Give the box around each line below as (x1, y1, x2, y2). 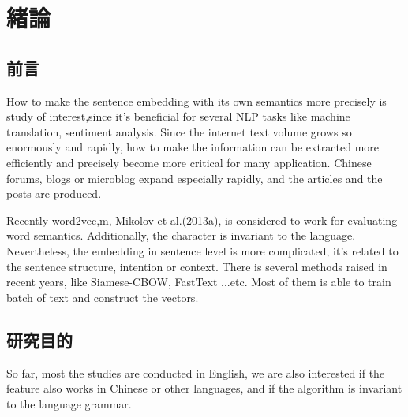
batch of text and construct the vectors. (6, 289, 199, 305)
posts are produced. (6, 185, 102, 202)
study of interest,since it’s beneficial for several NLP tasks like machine (6, 108, 350, 125)
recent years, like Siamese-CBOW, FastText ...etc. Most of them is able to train (6, 274, 391, 290)
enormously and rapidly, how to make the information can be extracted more (6, 139, 380, 155)
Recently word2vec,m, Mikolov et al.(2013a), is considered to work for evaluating (6, 211, 398, 228)
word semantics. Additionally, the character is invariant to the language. (6, 227, 356, 244)
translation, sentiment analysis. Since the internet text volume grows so (6, 123, 352, 140)
